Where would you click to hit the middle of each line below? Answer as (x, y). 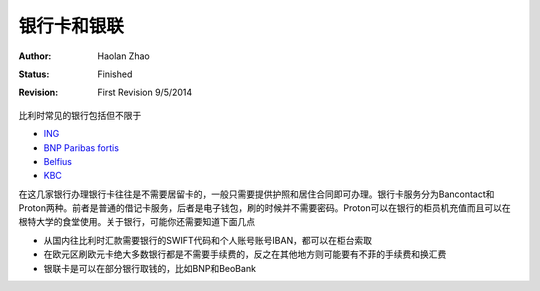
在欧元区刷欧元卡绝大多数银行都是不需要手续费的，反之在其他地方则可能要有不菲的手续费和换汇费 (245, 254)
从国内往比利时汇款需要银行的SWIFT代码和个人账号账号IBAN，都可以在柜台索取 (207, 240)
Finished (115, 74)
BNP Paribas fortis (81, 147)
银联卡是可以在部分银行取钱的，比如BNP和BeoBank (150, 268)
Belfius (57, 161)
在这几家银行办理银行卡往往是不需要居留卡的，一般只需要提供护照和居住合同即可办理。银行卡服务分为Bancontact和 (256, 194)
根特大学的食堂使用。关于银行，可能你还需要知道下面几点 (136, 222)
